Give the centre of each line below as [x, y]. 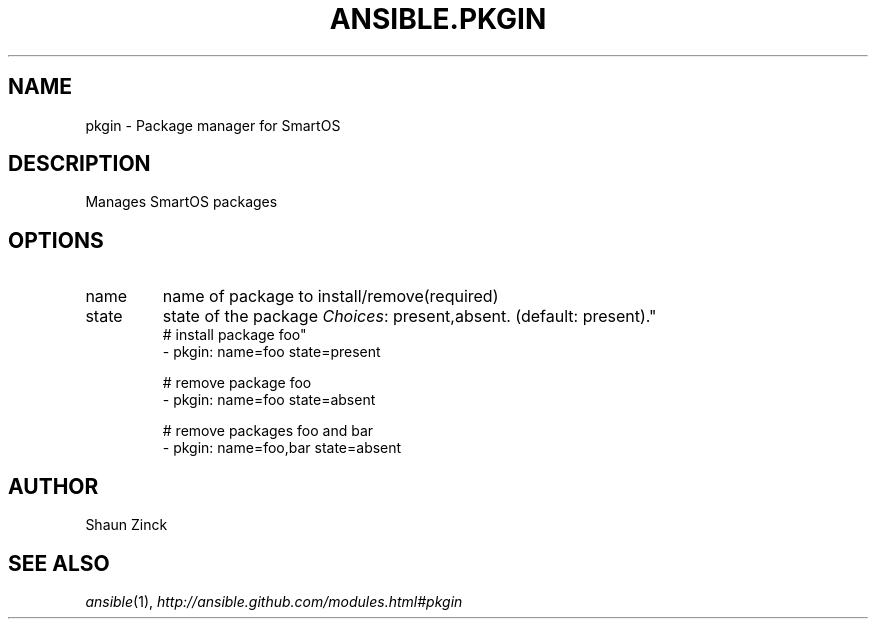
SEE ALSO [59, 563]
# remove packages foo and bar [268, 431]
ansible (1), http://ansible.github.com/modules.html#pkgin [274, 601]
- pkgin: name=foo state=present [271, 352]
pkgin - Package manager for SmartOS [213, 125]
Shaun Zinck [126, 525]
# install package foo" [234, 335]
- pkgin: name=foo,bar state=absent [282, 448]
